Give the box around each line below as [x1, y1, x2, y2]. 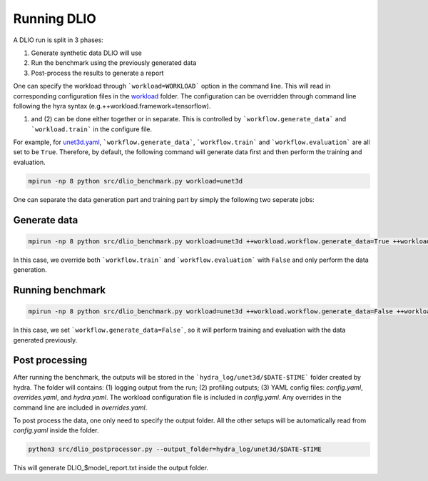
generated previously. [13, 335, 78, 344]
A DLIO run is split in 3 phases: [13, 36, 103, 44]
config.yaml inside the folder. [13, 426, 99, 435]
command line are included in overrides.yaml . [13, 403, 148, 412]
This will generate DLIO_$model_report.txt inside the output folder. [13, 464, 209, 472]
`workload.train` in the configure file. [31, 125, 153, 133]
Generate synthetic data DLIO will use [31, 49, 142, 57]
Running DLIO [13, 11, 96, 26]
